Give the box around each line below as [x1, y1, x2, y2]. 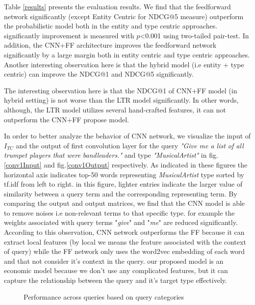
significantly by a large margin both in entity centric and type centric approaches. [4, 49, 250, 59]
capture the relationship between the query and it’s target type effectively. [4, 275, 227, 285]
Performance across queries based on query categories [24, 291, 184, 302]
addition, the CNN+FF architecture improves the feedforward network [4, 40, 217, 50]
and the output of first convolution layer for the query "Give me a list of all [16, 140, 244, 150]
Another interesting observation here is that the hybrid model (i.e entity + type [4, 59, 244, 69]
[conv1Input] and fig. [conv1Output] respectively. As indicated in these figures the [4, 159, 248, 169]
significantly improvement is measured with [4, 30, 134, 40]
